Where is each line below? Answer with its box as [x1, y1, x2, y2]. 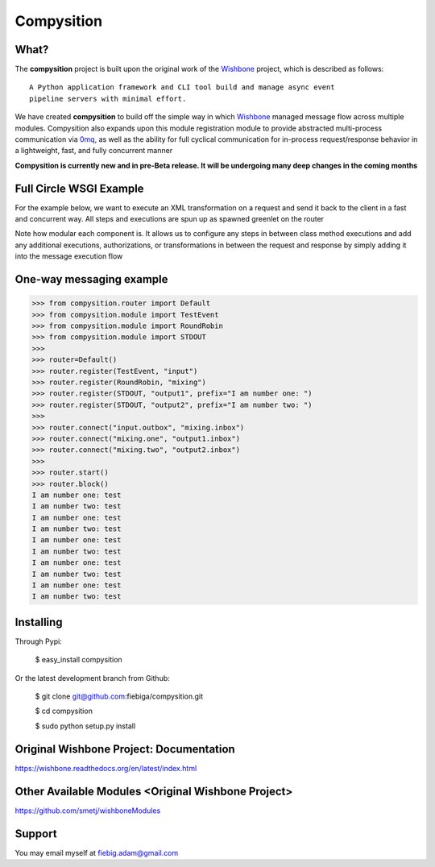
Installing [14, 615, 64, 628]
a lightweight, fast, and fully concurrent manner [14, 146, 173, 156]
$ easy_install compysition [35, 655, 122, 665]
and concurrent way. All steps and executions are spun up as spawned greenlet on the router [14, 214, 325, 224]
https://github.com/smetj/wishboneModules [14, 806, 161, 815]
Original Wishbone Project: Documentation [14, 742, 235, 756]
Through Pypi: [14, 637, 62, 646]
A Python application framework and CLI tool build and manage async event [29, 83, 335, 92]
